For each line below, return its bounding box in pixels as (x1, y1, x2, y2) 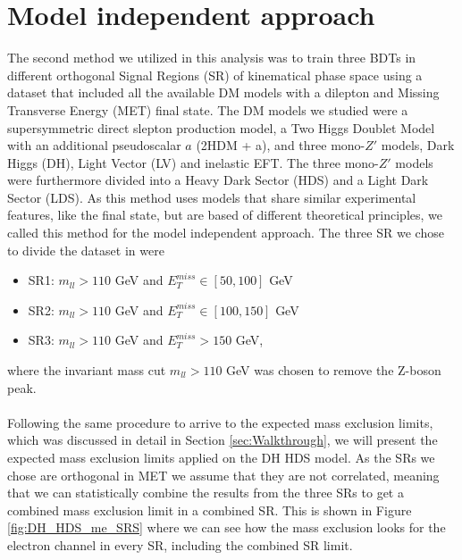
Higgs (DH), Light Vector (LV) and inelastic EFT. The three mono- (7, 153, 379, 171)
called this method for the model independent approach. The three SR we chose (7, 223, 444, 242)
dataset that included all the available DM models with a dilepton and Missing (7, 83, 440, 102)
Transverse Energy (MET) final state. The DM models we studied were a (7, 100, 408, 119)
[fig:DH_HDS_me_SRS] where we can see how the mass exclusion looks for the (7, 518, 446, 537)
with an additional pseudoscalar (7, 136, 181, 155)
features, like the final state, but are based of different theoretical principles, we (7, 205, 442, 224)
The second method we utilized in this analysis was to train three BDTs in (7, 48, 416, 67)
